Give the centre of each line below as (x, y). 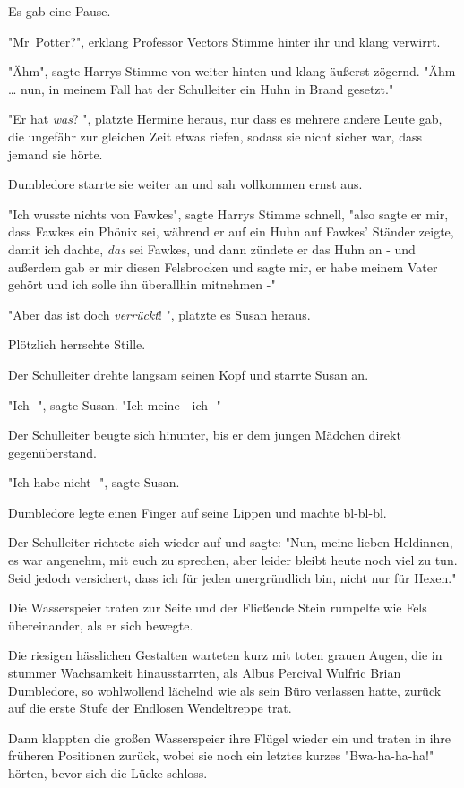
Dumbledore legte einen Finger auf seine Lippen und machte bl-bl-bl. (198, 512)
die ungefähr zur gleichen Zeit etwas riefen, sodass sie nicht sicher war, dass (215, 136)
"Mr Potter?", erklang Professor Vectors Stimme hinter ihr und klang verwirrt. (224, 41)
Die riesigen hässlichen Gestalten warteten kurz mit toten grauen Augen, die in (225, 655)
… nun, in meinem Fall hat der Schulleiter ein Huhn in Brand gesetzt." (201, 88)
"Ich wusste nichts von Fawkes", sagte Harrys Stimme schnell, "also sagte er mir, (228, 214)
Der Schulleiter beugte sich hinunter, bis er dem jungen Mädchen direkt (205, 435)
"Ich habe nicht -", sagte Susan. (94, 482)
